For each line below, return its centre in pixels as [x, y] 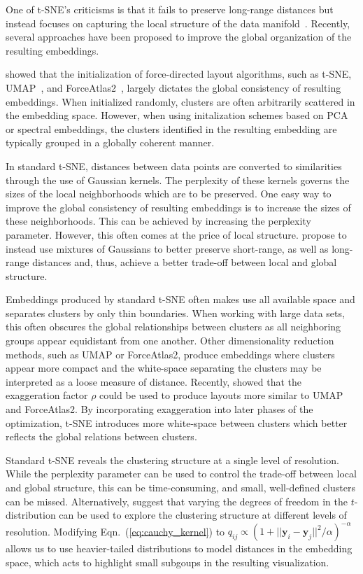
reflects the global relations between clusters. [101, 436]
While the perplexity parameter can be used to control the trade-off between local [181, 474]
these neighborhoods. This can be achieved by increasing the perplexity [158, 221]
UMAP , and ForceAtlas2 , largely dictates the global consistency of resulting [173, 87]
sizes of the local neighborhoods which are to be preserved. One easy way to [169, 194]
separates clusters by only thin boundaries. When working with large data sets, [175, 313]
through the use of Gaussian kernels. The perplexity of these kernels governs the [178, 180]
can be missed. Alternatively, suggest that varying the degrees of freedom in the [177, 501]
